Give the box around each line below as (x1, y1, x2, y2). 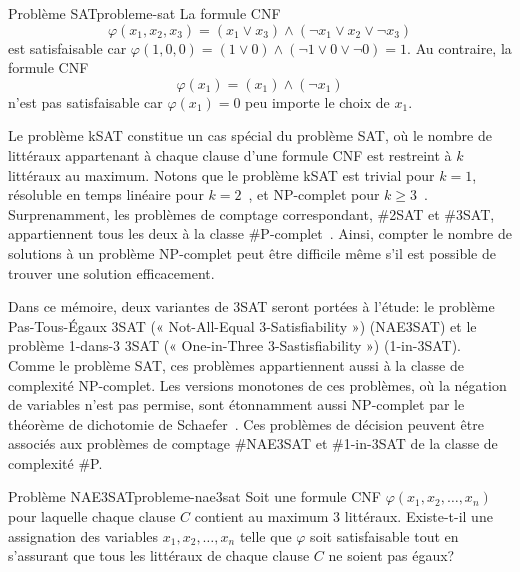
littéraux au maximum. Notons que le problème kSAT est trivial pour (8, 164, 435, 185)
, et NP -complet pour (248, 184, 380, 205)
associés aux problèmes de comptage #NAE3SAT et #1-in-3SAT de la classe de (8, 433, 498, 454)
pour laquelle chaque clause (8, 506, 176, 527)
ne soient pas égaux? (328, 545, 455, 566)
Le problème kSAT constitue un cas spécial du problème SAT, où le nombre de (8, 125, 492, 146)
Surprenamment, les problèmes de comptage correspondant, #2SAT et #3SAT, (8, 203, 495, 224)
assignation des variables (8, 525, 159, 546)
